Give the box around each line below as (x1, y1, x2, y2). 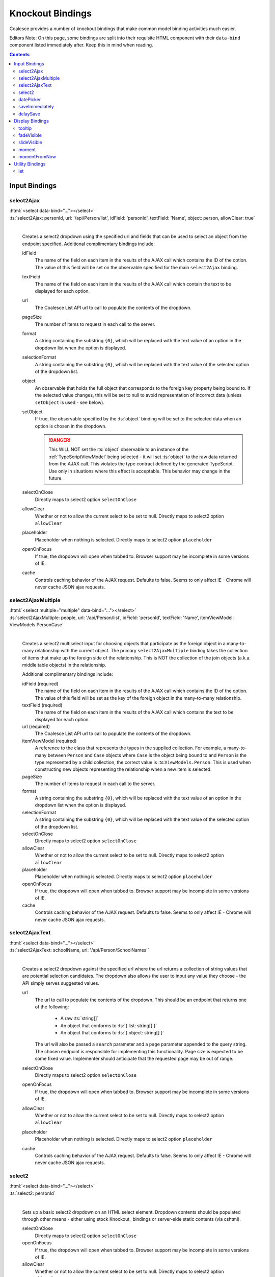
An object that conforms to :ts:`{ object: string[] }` (60, 1030, 164, 1036)
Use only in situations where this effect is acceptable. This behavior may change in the (48, 468, 231, 474)
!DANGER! (48, 437, 71, 443)
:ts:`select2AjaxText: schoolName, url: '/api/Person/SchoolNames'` (9, 947, 150, 953)
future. (48, 475, 63, 481)
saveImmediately (18, 104, 54, 110)
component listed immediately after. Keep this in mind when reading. (9, 42, 153, 48)
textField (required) (22, 702, 63, 708)
